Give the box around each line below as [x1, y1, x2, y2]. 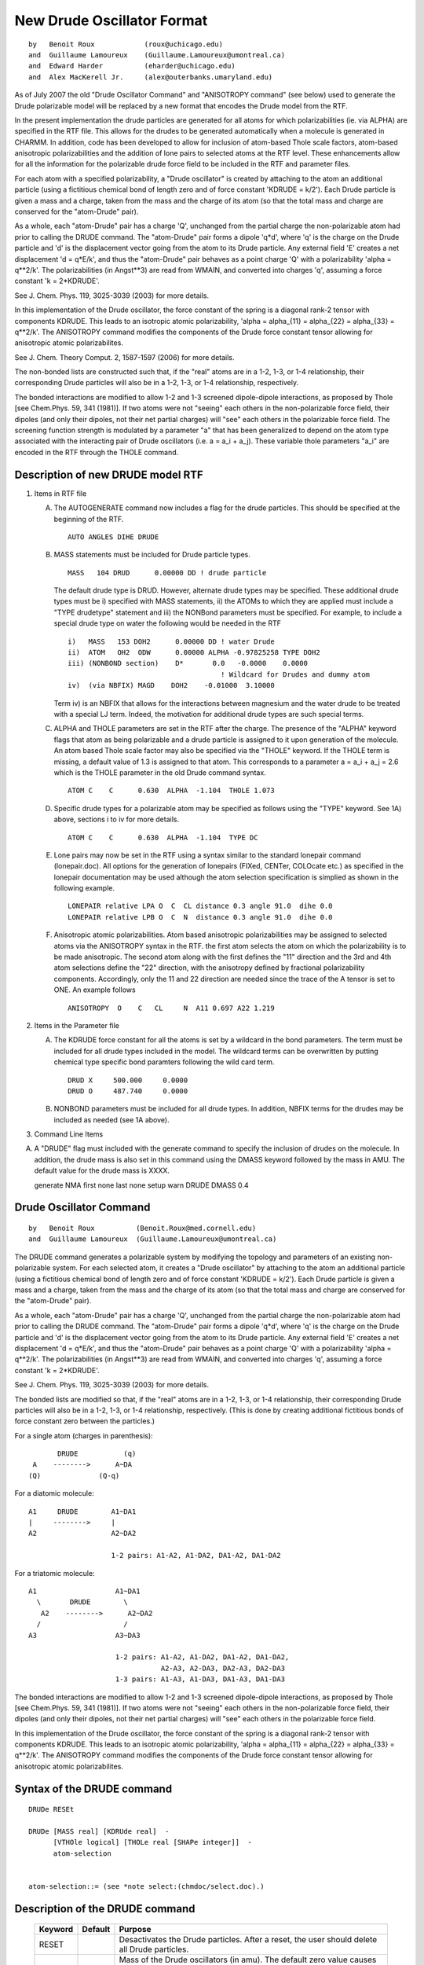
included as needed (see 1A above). [53, 1115, 170, 1124]
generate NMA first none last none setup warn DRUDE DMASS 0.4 [34, 1180, 249, 1190]
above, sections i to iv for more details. [53, 814, 180, 825]
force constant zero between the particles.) [14, 1416, 155, 1426]
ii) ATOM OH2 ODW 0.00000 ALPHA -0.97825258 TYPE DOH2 [68, 648, 321, 657]
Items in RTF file [34, 488, 87, 498]
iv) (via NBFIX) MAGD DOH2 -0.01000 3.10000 [68, 681, 275, 690]
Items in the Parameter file [34, 1020, 120, 1030]
